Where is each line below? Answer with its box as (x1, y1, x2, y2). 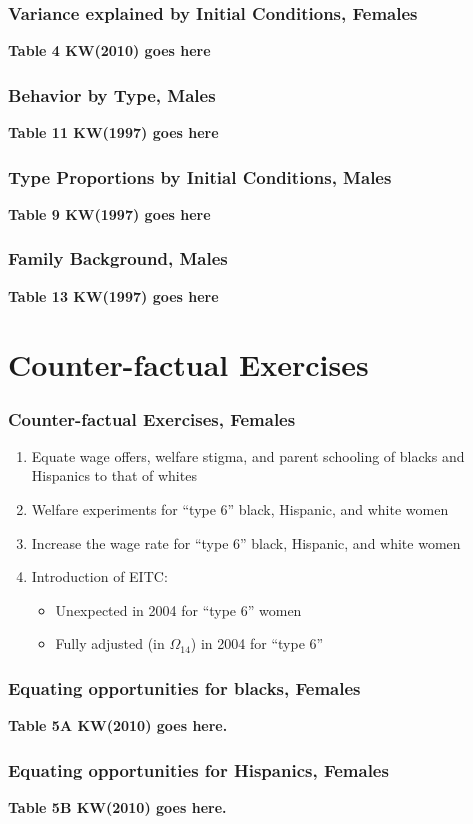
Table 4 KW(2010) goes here (8, 40, 211, 61)
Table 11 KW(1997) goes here (8, 122, 219, 143)
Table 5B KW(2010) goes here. (8, 797, 227, 818)
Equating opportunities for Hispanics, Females (8, 757, 389, 782)
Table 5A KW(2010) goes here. (8, 715, 228, 736)
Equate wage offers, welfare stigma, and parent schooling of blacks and (31, 445, 465, 466)
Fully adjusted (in (55, 633, 165, 654)
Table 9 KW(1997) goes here (8, 203, 211, 224)
